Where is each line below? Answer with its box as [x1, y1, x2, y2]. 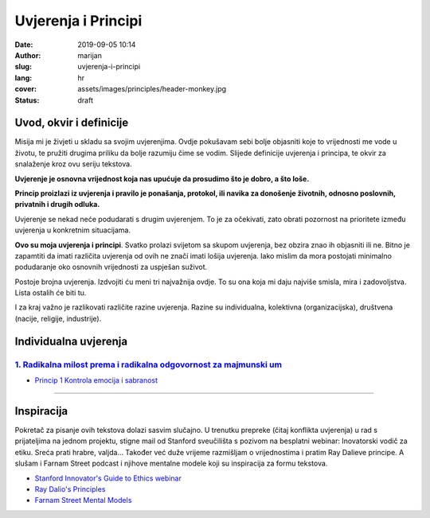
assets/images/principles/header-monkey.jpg [77, 84, 227, 94]
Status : [14, 95, 40, 105]
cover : [14, 84, 37, 94]
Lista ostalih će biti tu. [14, 288, 87, 298]
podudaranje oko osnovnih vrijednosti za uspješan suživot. [14, 263, 208, 272]
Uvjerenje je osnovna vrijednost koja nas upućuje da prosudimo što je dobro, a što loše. [14, 173, 310, 183]
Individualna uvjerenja [14, 334, 127, 348]
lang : [14, 72, 33, 83]
